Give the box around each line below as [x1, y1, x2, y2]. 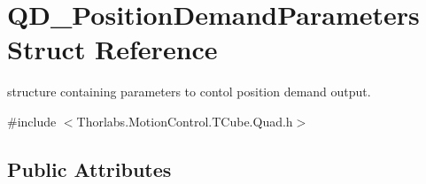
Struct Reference [7, 31, 218, 67]
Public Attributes [7, 155, 172, 182]
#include [7, 111, 57, 130]
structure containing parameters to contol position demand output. [7, 82, 371, 101]
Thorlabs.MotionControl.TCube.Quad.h [76, 111, 293, 130]
